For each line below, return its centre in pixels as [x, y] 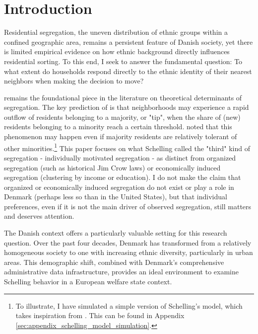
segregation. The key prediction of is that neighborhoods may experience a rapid [127, 107]
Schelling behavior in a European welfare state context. [88, 282]
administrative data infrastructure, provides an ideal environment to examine [122, 272]
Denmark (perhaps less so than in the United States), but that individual [116, 197]
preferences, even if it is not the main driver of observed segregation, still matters [128, 206]
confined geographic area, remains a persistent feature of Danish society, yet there [129, 42]
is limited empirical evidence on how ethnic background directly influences [117, 51]
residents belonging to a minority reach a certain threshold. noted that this [118, 126]
